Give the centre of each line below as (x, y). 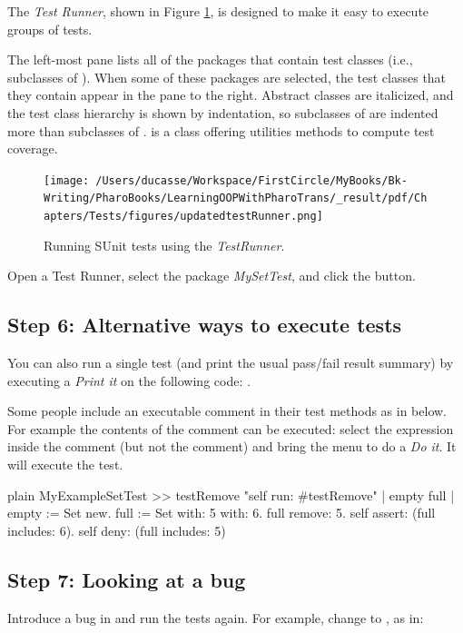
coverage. (33, 148)
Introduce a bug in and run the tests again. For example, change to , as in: (216, 617)
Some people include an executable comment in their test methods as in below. (227, 411)
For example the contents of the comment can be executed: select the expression (231, 428)
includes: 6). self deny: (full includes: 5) (117, 530)
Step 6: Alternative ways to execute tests (205, 325)
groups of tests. (50, 29)
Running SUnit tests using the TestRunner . (164, 245)
